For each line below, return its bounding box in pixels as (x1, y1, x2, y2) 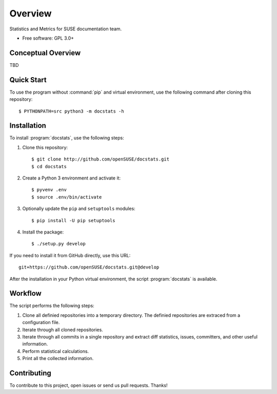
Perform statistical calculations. (22, 348, 89, 354)
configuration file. (22, 319, 60, 326)
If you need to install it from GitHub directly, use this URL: (9, 252, 131, 258)
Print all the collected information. (22, 355, 94, 362)
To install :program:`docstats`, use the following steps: (9, 135, 124, 141)
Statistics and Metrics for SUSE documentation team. (9, 26, 122, 32)
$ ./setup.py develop (31, 241, 86, 247)
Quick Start (9, 75, 47, 84)
